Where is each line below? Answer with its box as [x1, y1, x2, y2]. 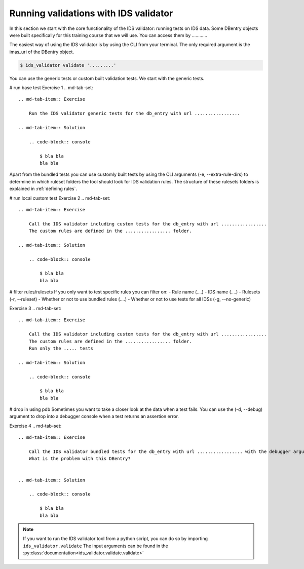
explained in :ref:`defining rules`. [9, 185, 78, 192]
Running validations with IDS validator [9, 8, 173, 19]
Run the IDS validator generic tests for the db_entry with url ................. [28, 110, 240, 117]
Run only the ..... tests [28, 345, 94, 351]
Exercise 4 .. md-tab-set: [9, 423, 62, 429]
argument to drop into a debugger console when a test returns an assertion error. [9, 413, 179, 420]
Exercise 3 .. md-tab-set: [9, 306, 62, 312]
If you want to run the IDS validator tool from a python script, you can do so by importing [23, 536, 208, 542]
